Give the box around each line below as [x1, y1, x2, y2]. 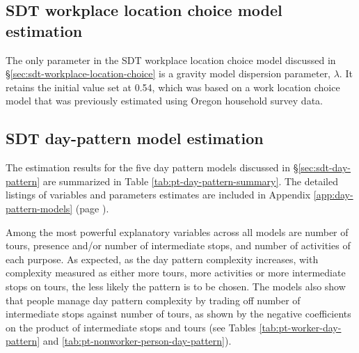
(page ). [75, 201, 109, 215]
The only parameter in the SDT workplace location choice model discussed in [6, 52, 336, 67]
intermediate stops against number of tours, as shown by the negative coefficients [6, 306, 351, 321]
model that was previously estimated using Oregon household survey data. [6, 93, 323, 108]
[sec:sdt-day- [298, 160, 351, 175]
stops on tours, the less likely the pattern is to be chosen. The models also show [6, 279, 346, 293]
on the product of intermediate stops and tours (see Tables [6, 320, 256, 334]
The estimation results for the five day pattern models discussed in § [6, 160, 298, 175]
